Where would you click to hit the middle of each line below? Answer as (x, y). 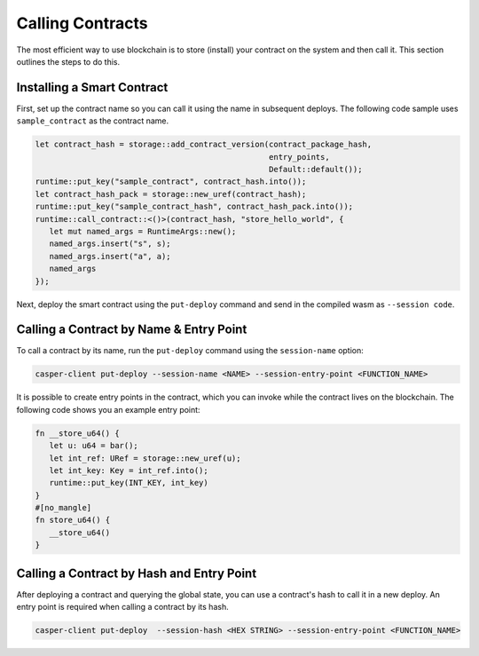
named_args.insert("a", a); (110, 256)
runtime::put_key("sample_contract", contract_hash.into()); (171, 182)
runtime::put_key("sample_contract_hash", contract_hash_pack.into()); (194, 207)
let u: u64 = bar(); (94, 446)
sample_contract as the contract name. (93, 121)
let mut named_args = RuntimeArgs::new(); (143, 231)
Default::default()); (316, 169)
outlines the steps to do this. (68, 61)
